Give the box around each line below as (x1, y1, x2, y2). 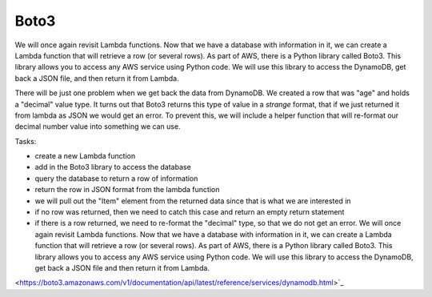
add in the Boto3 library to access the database (34, 163, 191, 172)
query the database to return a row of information (34, 173, 198, 183)
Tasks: (14, 136, 37, 146)
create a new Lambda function (34, 151, 136, 161)
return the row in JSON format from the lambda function (34, 185, 220, 195)
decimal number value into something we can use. (14, 122, 181, 131)
